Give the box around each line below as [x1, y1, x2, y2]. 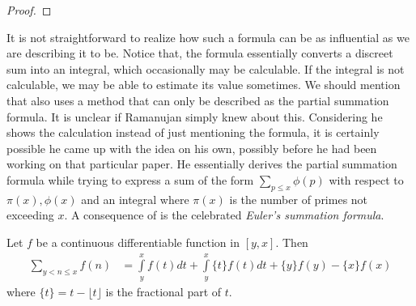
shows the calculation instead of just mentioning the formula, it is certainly [6, 124, 380, 141]
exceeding [6, 206, 54, 223]
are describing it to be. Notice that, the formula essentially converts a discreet [6, 45, 393, 62]
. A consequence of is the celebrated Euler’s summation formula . [64, 206, 384, 223]
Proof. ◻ [6, 2, 52, 18]
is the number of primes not [229, 190, 368, 207]
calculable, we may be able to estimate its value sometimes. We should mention [6, 76, 401, 93]
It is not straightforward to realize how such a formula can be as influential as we [6, 28, 410, 45]
